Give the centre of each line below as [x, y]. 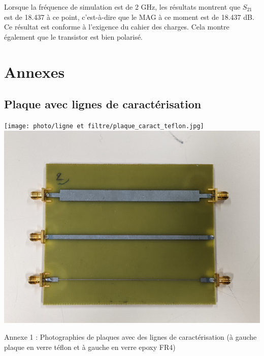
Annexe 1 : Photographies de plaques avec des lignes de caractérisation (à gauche [130, 337]
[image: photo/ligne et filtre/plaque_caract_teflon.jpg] [104, 126]
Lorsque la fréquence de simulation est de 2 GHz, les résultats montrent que [122, 7]
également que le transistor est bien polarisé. [74, 36]
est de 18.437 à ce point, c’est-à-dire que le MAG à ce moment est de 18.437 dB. [129, 17]
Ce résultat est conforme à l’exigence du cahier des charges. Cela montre [117, 27]
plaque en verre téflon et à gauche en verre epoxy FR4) [90, 347]
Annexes [35, 71]
